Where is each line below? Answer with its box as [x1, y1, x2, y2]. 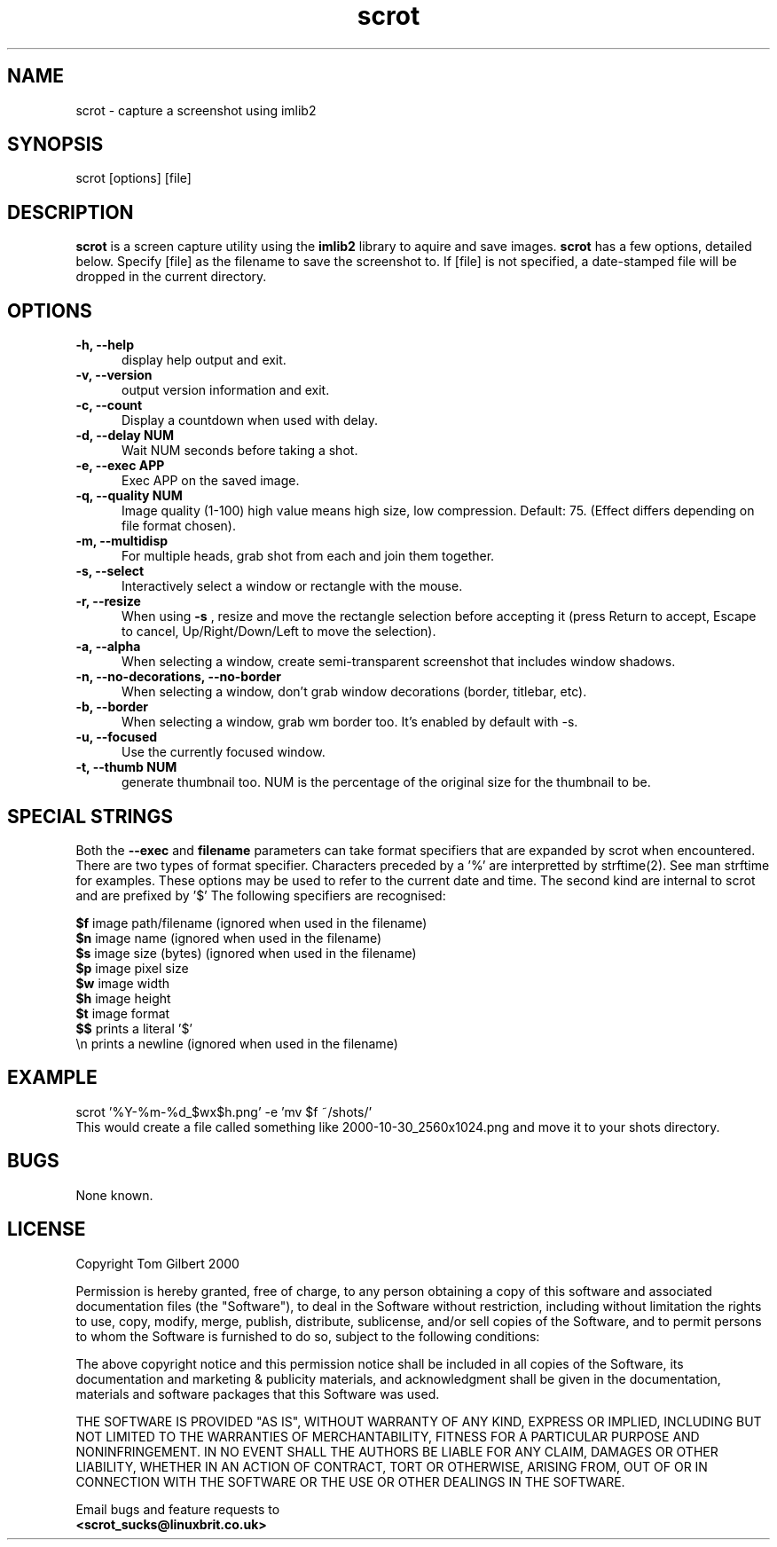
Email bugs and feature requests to [75, 1501, 280, 1517]
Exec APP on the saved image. [122, 473, 300, 489]
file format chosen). [122, 518, 236, 534]
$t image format [75, 1005, 170, 1021]
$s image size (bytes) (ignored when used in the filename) [75, 945, 417, 961]
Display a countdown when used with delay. [122, 412, 379, 428]
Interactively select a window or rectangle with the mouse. [122, 578, 463, 594]
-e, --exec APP [75, 458, 165, 474]
